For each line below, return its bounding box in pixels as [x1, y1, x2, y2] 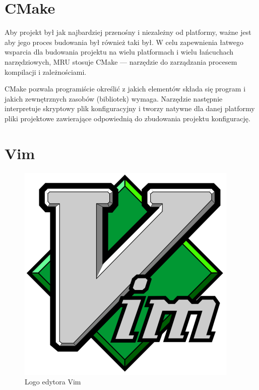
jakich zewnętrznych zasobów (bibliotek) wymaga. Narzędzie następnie [5, 93, 223, 104]
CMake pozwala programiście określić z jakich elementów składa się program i [5, 83, 246, 94]
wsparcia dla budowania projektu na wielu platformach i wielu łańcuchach [5, 46, 234, 57]
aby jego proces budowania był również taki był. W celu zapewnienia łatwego [5, 36, 243, 47]
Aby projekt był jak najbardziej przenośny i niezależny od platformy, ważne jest [5, 27, 251, 37]
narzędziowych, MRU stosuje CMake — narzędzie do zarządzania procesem [5, 56, 237, 67]
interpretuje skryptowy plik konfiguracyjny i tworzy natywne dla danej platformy [5, 103, 255, 114]
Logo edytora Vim [25, 376, 81, 387]
